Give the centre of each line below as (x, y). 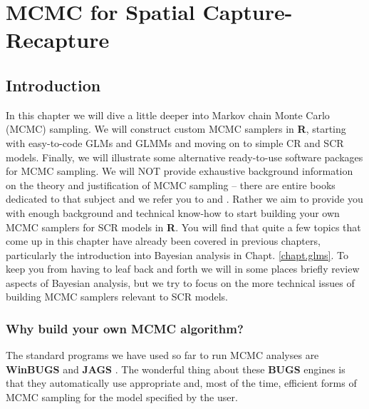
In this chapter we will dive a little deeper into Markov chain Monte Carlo (168, 115)
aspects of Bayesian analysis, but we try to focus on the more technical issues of (180, 282)
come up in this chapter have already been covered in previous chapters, (163, 241)
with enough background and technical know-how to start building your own (173, 212)
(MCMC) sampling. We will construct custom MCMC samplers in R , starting (176, 129)
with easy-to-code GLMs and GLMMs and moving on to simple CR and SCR (175, 142)
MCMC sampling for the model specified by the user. (122, 397)
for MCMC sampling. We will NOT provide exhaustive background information (180, 171)
